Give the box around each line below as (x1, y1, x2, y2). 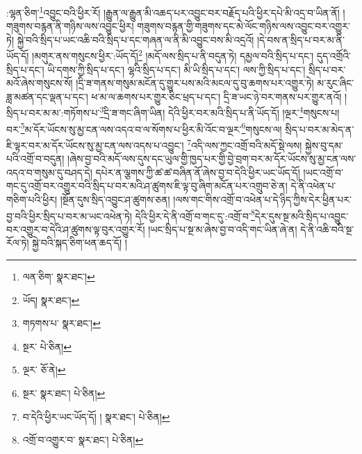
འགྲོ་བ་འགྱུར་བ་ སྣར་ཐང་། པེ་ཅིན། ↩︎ (22, 432, 144, 447)
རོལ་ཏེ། (6, 235, 29, 250)
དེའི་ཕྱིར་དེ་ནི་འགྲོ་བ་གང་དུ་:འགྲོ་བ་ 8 (135, 206, 255, 223)
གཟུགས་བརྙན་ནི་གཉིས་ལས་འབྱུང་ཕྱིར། (6, 19, 134, 33)
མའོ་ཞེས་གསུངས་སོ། (6, 76, 73, 90)
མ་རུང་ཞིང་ (317, 76, 354, 90)
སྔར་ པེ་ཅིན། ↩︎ (22, 339, 72, 353)
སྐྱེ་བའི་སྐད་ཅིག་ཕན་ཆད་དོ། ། (32, 235, 127, 250)
